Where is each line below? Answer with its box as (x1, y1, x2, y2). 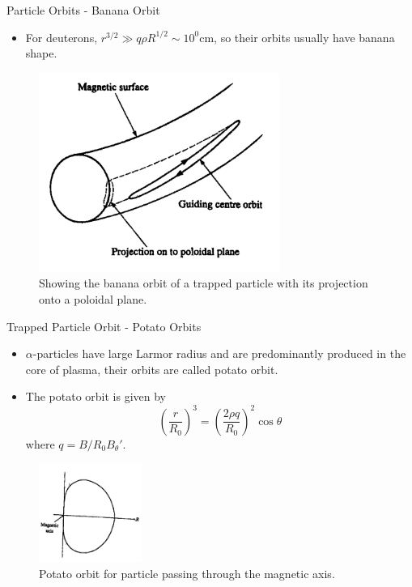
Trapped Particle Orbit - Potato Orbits (6, 317, 202, 334)
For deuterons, (25, 28, 98, 45)
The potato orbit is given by (25, 388, 166, 405)
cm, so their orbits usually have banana (199, 28, 395, 45)
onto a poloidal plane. (39, 291, 147, 308)
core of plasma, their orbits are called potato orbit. (25, 360, 278, 377)
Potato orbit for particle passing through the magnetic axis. (39, 564, 335, 581)
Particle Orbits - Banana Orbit (6, 2, 160, 18)
